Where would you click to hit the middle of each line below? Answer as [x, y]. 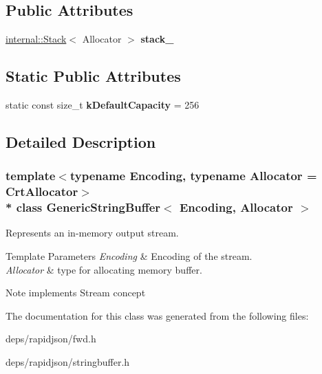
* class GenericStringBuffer [83, 207]
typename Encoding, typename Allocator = [193, 176]
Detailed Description [81, 141]
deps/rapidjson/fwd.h [51, 339]
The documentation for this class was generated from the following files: [157, 315]
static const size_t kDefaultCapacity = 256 [103, 104]
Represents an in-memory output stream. [92, 233]
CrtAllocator [42, 191]
